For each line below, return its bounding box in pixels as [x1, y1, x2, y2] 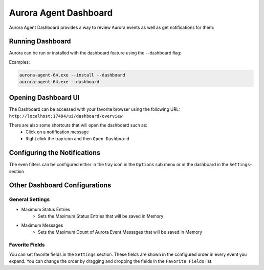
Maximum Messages [21, 222, 63, 228]
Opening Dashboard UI [9, 93, 80, 101]
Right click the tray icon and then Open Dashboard [25, 136, 130, 142]
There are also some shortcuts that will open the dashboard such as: [9, 122, 148, 128]
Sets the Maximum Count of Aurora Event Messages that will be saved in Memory [38, 229, 202, 235]
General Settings [9, 196, 50, 203]
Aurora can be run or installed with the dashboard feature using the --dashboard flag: [9, 50, 182, 56]
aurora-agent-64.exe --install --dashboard [19, 72, 126, 78]
